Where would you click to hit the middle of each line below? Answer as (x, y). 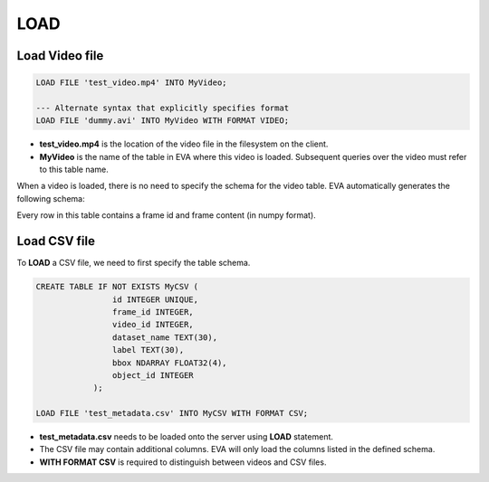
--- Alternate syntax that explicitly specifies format (163, 108)
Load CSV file (56, 241)
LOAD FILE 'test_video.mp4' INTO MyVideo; (131, 83)
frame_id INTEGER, (153, 312)
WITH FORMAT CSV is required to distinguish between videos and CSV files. (183, 462)
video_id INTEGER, (153, 325)
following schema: (51, 198)
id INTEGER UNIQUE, (155, 299)
